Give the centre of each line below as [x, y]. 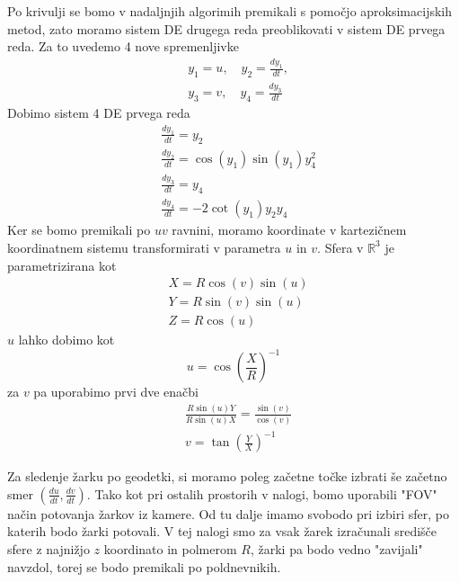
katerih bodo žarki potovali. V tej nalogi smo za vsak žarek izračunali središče [222, 531]
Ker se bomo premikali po [79, 230]
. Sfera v [340, 247]
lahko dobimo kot [66, 340]
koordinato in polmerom [170, 549]
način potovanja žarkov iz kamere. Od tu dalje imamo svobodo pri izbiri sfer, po [228, 513]
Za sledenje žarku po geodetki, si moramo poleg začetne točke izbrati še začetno [227, 476]
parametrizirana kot [62, 265]
